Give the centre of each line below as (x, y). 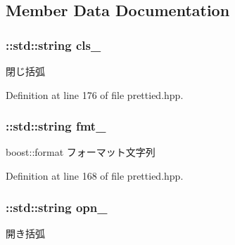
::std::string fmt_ (56, 126)
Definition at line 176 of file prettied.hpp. (95, 94)
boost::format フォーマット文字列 (81, 152)
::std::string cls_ (53, 45)
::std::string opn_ (57, 207)
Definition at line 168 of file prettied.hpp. (95, 176)
